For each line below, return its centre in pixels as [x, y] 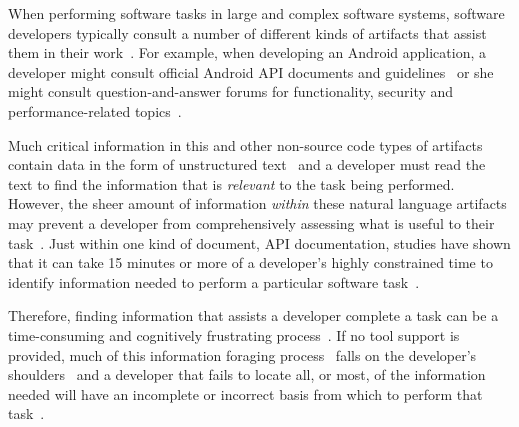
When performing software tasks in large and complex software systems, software [256, 13]
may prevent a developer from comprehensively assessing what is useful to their [251, 222]
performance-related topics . [95, 110]
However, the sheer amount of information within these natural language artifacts [257, 203]
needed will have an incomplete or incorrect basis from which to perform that [245, 393]
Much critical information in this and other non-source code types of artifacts [245, 144]
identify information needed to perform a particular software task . [214, 281]
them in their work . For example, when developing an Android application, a [247, 52]
